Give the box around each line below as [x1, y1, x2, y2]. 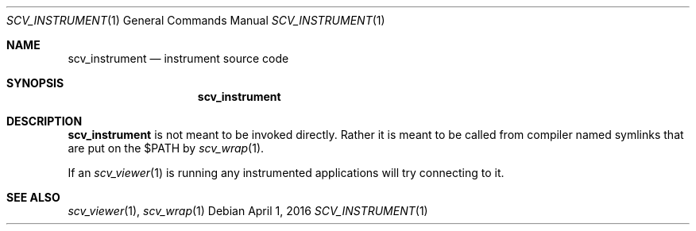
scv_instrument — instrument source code [68, 52, 289, 65]
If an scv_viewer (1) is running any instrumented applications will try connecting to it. [68, 166, 505, 179]
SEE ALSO [6, 191, 60, 204]
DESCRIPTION [6, 114, 83, 128]
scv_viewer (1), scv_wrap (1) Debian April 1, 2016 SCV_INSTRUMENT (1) [68, 204, 428, 218]
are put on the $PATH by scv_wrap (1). [68, 141, 265, 155]
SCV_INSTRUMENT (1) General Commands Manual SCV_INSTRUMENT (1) [6, 13, 385, 27]
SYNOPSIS [6, 76, 64, 90]
